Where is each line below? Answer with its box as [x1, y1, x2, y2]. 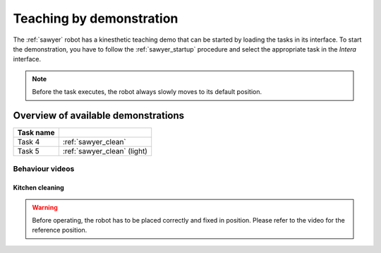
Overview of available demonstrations [13, 110, 185, 122]
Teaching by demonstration [13, 11, 179, 26]
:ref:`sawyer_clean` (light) [62, 146, 148, 156]
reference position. [32, 226, 87, 235]
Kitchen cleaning [13, 184, 64, 192]
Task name [17, 128, 55, 138]
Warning [32, 203, 58, 211]
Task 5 [17, 146, 40, 156]
